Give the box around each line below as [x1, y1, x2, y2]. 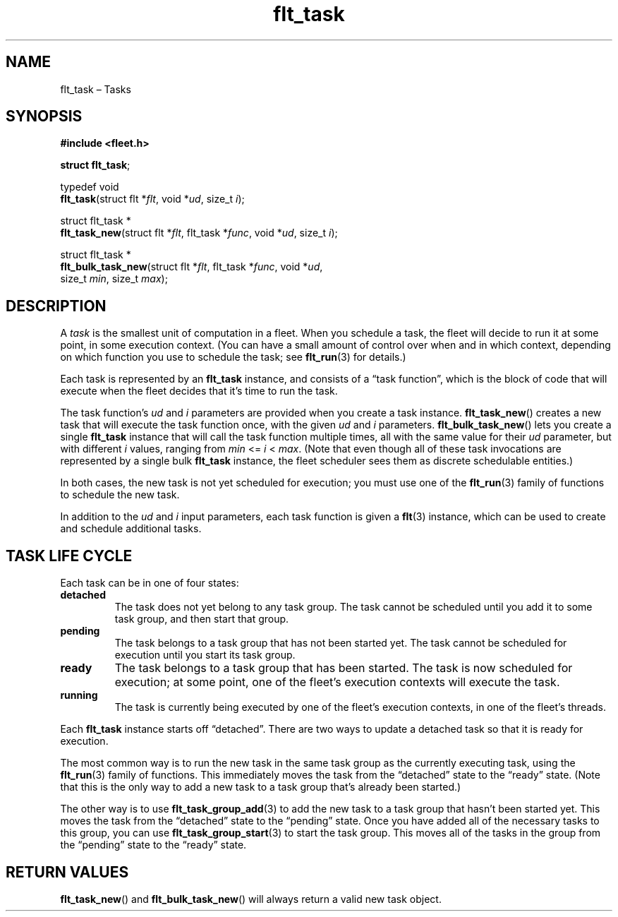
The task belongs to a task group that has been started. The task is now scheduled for [114, 661, 573, 676]
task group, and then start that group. [114, 613, 289, 625]
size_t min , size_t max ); [60, 272, 168, 285]
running [60, 689, 98, 702]
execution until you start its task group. [114, 649, 296, 661]
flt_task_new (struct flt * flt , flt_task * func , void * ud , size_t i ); [60, 227, 338, 239]
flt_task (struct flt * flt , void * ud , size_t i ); [60, 193, 245, 205]
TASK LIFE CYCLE [6, 546, 133, 565]
